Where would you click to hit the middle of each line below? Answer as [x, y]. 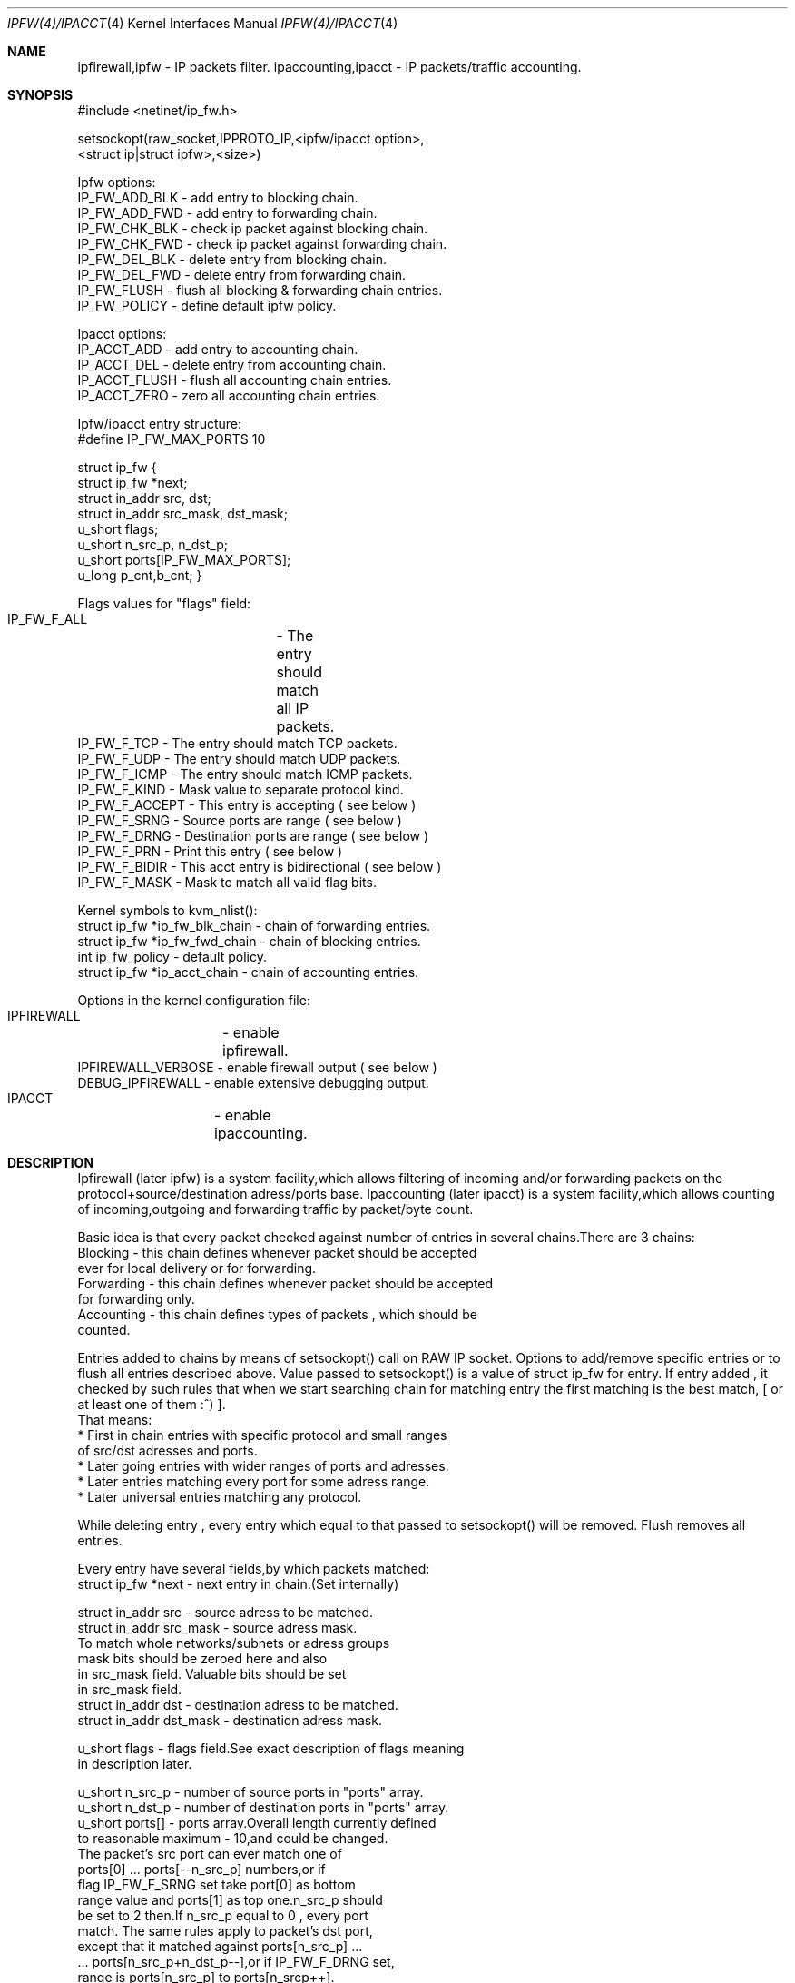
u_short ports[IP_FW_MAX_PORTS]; [184, 560]
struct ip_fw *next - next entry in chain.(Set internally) [238, 1584]
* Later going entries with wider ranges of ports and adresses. [263, 1466]
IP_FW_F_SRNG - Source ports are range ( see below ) [240, 820]
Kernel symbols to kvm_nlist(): [167, 910]
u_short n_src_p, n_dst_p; [152, 544]
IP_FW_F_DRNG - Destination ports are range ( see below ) [253, 836]
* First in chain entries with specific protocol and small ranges [262, 1435]
